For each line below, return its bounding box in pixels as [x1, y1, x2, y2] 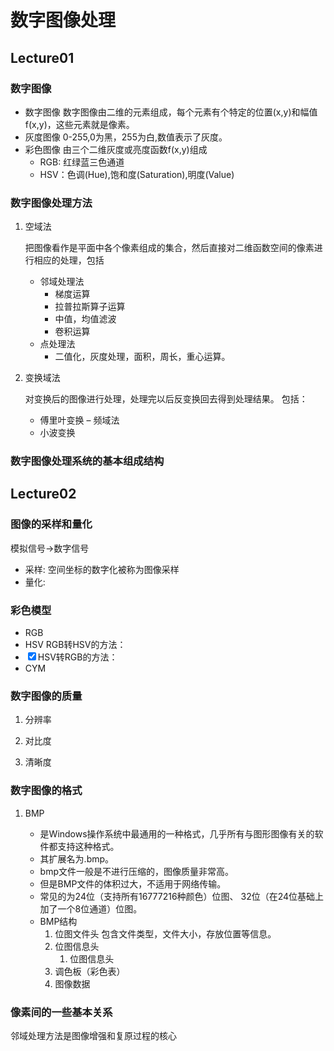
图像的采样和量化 [10, 517, 93, 531]
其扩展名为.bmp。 [39, 852, 115, 865]
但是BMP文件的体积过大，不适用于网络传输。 [39, 877, 227, 890]
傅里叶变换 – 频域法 [39, 414, 120, 426]
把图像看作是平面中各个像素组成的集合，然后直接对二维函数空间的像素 [24, 242, 315, 254]
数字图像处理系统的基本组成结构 [10, 454, 165, 468]
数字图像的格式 [10, 784, 83, 798]
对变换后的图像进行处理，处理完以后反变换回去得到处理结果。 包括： [24, 393, 308, 405]
